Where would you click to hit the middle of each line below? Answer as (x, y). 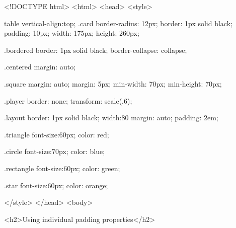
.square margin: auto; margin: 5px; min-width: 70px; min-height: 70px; (113, 83)
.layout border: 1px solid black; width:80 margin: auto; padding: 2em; (111, 118)
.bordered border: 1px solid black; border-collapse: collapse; (96, 50)
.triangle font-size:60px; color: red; (57, 134)
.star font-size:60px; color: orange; (56, 185)
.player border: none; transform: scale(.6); (68, 100)
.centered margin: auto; (40, 67)
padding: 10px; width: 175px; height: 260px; (72, 33)
